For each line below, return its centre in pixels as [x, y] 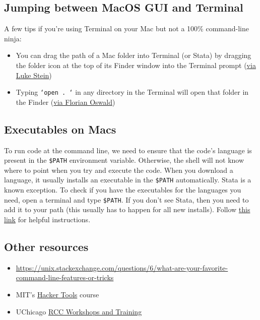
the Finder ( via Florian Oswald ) [66, 102]
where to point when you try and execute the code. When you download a [119, 170]
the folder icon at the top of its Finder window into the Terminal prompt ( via [136, 65]
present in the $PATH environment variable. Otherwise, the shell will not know [124, 160]
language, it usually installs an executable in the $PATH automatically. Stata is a [128, 180]
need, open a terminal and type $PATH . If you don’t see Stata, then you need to [126, 199]
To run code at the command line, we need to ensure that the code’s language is [128, 150]
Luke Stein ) [34, 75]
